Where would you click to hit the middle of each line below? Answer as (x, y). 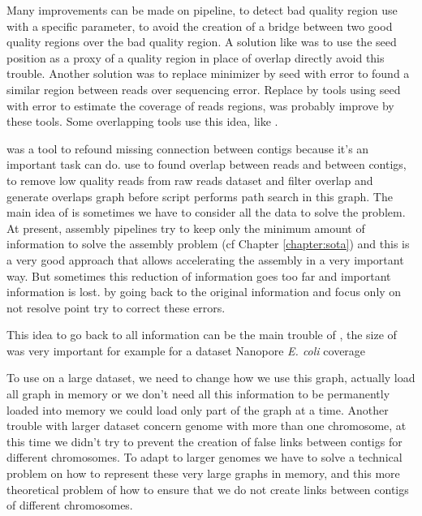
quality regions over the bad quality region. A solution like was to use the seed (202, 42)
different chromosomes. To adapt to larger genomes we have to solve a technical (205, 457)
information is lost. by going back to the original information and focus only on (204, 292)
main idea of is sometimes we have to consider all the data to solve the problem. (206, 212)
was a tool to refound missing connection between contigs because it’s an (188, 148)
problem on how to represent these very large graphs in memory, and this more (203, 473)
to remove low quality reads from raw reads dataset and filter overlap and (190, 180)
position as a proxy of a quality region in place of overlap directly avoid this (196, 57)
